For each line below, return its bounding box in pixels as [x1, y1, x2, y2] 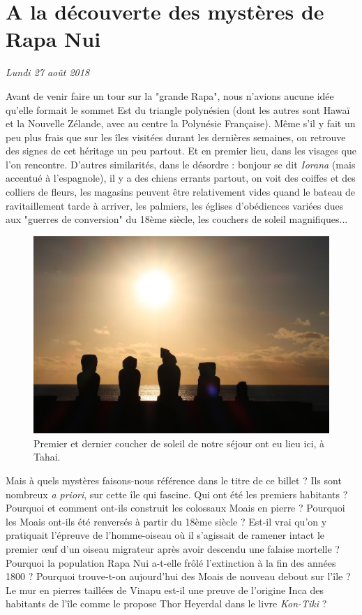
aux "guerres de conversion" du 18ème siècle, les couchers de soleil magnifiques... [6, 212, 348, 226]
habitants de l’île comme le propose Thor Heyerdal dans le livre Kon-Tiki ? [6, 596, 327, 611]
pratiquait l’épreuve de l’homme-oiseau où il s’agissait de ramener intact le [6, 528, 325, 542]
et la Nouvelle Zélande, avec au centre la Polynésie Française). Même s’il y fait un [6, 116, 356, 131]
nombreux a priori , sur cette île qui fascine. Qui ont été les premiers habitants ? [6, 486, 348, 501]
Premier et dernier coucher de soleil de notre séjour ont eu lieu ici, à [33, 435, 325, 450]
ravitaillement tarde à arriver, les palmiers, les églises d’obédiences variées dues [6, 198, 344, 212]
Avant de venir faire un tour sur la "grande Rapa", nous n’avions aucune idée [6, 88, 334, 103]
